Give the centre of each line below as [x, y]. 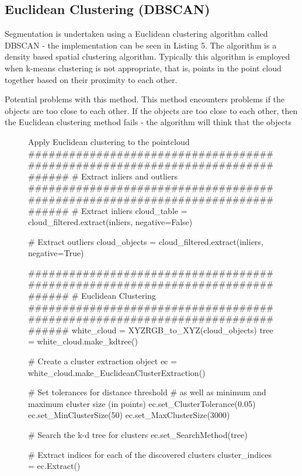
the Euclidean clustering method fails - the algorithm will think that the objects [148, 122]
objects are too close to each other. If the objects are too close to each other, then [151, 110]
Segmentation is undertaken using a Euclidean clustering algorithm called [136, 34]
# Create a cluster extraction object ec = [103, 361]
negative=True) [56, 253]
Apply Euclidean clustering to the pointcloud [109, 141]
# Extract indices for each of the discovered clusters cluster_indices [150, 454]
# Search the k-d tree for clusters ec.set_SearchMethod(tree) [138, 435]
